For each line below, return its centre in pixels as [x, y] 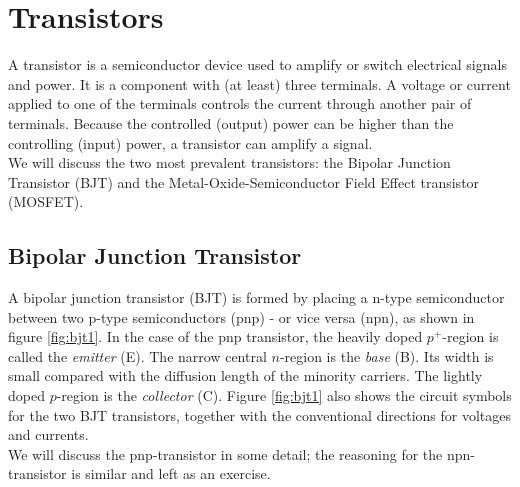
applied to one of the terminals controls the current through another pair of [240, 103]
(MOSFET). [46, 201]
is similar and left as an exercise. [171, 473]
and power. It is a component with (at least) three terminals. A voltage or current [259, 83]
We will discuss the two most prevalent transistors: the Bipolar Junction [229, 162]
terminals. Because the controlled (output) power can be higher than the [231, 122]
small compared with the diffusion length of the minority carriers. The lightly [245, 375]
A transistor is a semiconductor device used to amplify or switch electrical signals [257, 64]
